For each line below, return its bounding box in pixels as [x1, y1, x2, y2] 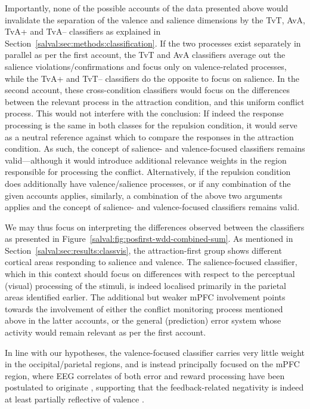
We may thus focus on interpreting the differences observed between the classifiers [5, 220, 305, 233]
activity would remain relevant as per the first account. [5, 326, 206, 339]
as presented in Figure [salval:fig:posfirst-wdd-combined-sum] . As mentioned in [5, 232, 293, 245]
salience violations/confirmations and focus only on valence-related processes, [5, 60, 287, 72]
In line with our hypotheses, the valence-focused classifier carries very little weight [5, 346, 305, 358]
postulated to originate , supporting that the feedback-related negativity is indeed [5, 381, 304, 393]
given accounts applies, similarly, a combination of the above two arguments [5, 189, 283, 201]
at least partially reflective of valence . [5, 393, 144, 405]
